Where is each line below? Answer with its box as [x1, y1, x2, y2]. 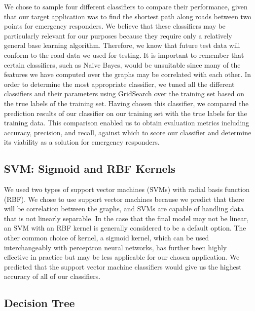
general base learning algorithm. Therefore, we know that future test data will [4, 40, 240, 50]
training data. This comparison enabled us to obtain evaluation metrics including [4, 117, 250, 128]
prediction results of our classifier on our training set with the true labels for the [4, 108, 247, 118]
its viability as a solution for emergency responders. [4, 137, 160, 147]
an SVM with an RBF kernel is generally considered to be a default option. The [4, 223, 246, 233]
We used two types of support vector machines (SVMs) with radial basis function [4, 184, 250, 194]
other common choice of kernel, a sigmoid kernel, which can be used [4, 233, 209, 243]
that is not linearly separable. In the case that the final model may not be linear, [4, 213, 249, 223]
